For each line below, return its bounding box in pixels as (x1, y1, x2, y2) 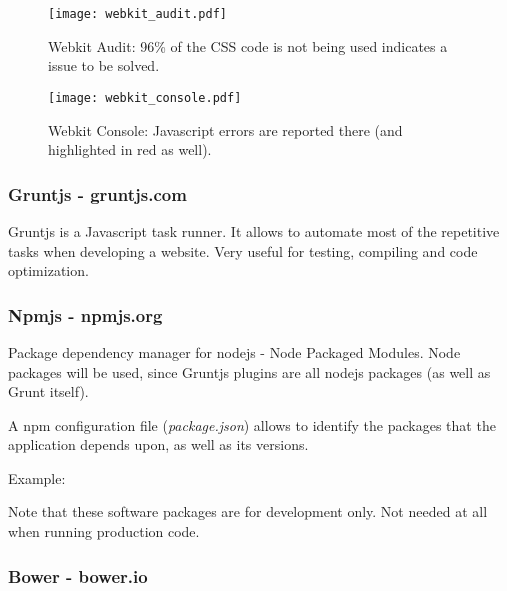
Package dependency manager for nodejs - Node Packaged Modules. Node (8, 341, 461, 362)
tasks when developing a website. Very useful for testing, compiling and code (8, 240, 478, 261)
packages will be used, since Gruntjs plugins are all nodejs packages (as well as (8, 361, 491, 382)
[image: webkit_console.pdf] (48, 90, 242, 105)
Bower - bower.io (8, 563, 148, 588)
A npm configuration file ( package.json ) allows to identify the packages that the (8, 414, 496, 435)
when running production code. (8, 521, 200, 542)
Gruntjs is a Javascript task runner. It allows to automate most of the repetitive (8, 220, 500, 241)
